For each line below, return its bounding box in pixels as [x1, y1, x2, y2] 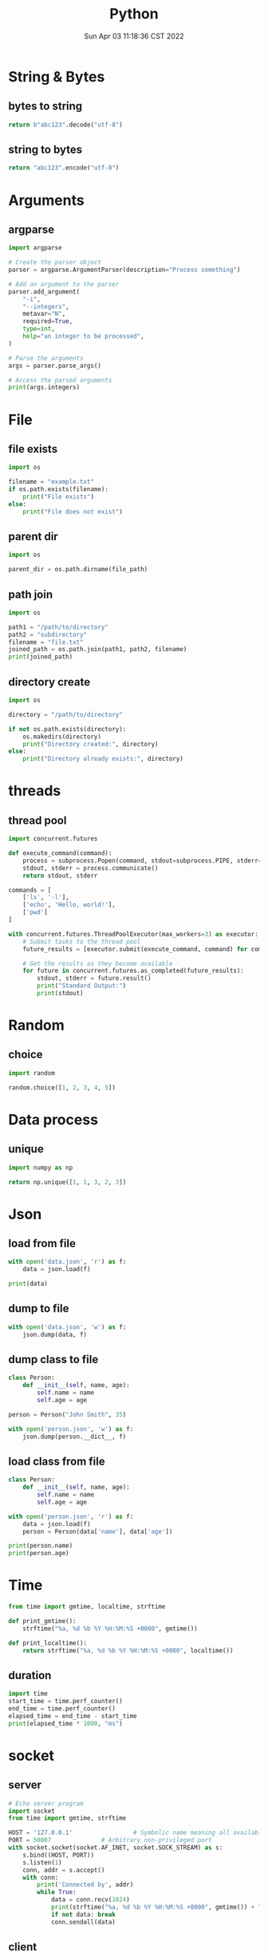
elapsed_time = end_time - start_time [8, 1712, 137, 1720]
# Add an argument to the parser [8, 280, 120, 288]
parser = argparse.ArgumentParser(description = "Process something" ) [8, 266, 241, 274]
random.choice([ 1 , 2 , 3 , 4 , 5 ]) [8, 1083, 116, 1092]
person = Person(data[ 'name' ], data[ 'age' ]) [22, 1527, 173, 1536]
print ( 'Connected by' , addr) [37, 1881, 134, 1889]
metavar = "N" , [22, 310, 66, 318]
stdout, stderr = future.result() [37, 974, 152, 982]
